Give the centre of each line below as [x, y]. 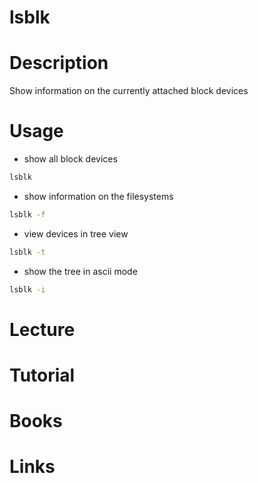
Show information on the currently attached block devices [129, 91]
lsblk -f [27, 214]
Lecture [42, 329]
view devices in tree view [76, 233]
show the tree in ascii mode [80, 271]
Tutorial [42, 375]
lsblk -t [27, 252]
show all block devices [70, 159]
